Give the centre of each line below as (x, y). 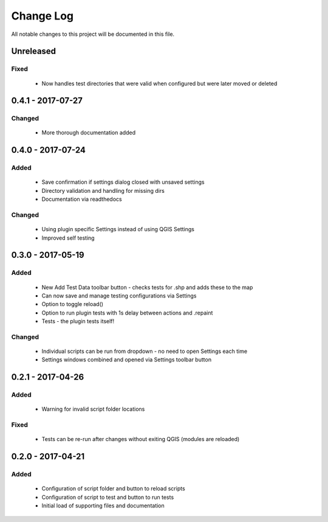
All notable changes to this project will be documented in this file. (93, 34)
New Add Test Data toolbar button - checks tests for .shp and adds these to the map (147, 287)
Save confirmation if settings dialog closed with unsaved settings (123, 182)
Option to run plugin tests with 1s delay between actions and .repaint (127, 313)
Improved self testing (68, 238)
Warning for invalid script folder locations (93, 409)
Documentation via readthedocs (82, 199)
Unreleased (34, 51)
